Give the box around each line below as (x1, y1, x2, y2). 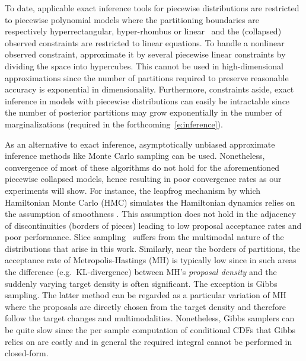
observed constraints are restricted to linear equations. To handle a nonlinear (5, 36, 285, 49)
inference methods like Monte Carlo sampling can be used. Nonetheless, (5, 149, 265, 162)
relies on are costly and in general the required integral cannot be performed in (5, 335, 292, 347)
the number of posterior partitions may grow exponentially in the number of (5, 106, 282, 119)
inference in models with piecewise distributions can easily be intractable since (5, 94, 290, 107)
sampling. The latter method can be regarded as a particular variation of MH (5, 289, 286, 301)
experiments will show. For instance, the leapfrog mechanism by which (5, 184, 261, 196)
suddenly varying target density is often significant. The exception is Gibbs (5, 277, 278, 289)
